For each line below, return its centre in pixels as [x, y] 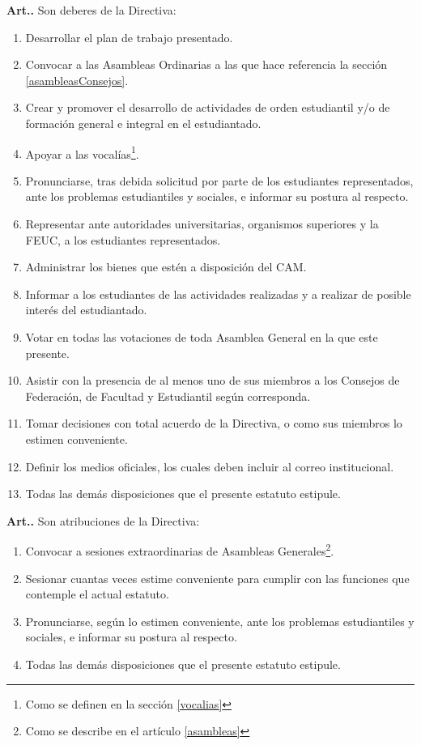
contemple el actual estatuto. [97, 594]
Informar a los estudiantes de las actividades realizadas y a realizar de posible [218, 294]
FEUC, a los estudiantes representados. [123, 239]
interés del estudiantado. [86, 310]
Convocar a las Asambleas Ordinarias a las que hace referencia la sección [206, 64]
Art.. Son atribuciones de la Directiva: [103, 520]
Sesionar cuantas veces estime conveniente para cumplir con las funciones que [217, 578]
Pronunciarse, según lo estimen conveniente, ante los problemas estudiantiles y [220, 621]
